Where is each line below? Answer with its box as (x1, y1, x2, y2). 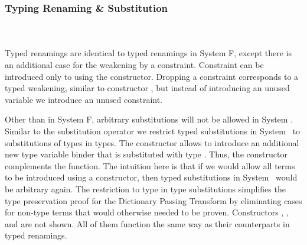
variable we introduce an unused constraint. (5, 93, 163, 105)
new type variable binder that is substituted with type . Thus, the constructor (5, 148, 288, 160)
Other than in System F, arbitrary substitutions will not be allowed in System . (5, 113, 293, 125)
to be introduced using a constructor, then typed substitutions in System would (5, 171, 298, 183)
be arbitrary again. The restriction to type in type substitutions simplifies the (5, 182, 286, 195)
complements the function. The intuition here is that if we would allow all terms (5, 159, 295, 172)
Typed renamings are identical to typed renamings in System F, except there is (5, 47, 292, 59)
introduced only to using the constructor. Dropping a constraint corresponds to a (5, 70, 299, 82)
